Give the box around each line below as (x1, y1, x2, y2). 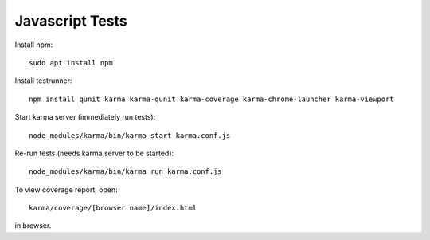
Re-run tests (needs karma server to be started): (14, 148, 174, 158)
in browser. (14, 221, 52, 230)
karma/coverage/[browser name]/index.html (29, 203, 197, 213)
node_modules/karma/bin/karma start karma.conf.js (29, 131, 231, 140)
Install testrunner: (14, 76, 72, 85)
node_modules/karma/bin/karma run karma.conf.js (29, 167, 222, 176)
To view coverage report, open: (14, 184, 119, 195)
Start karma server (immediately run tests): (14, 112, 156, 122)
